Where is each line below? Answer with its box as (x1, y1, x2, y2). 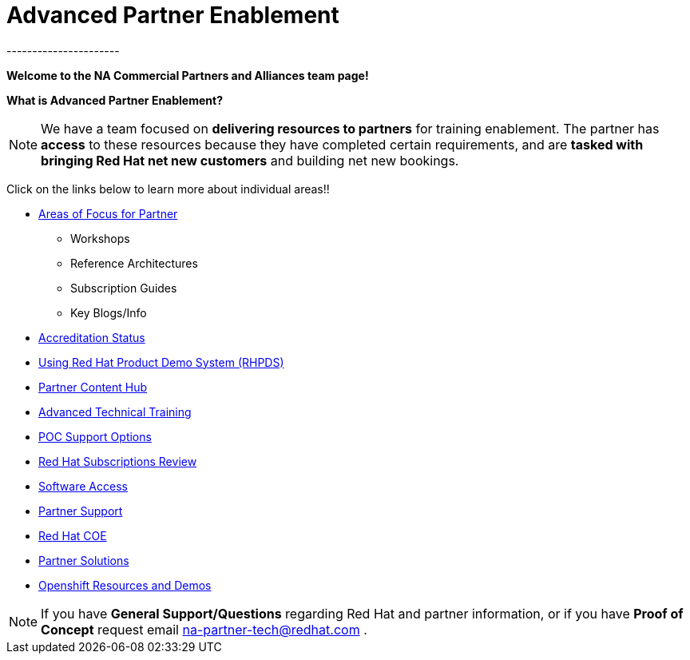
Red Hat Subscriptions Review (38, 454, 197, 468)
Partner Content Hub (38, 380, 148, 394)
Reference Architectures (70, 256, 198, 270)
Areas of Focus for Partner (38, 206, 178, 221)
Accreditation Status (38, 330, 145, 344)
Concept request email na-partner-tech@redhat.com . (41, 621, 367, 638)
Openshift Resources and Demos (38, 578, 212, 592)
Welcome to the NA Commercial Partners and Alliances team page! (6, 68, 369, 82)
